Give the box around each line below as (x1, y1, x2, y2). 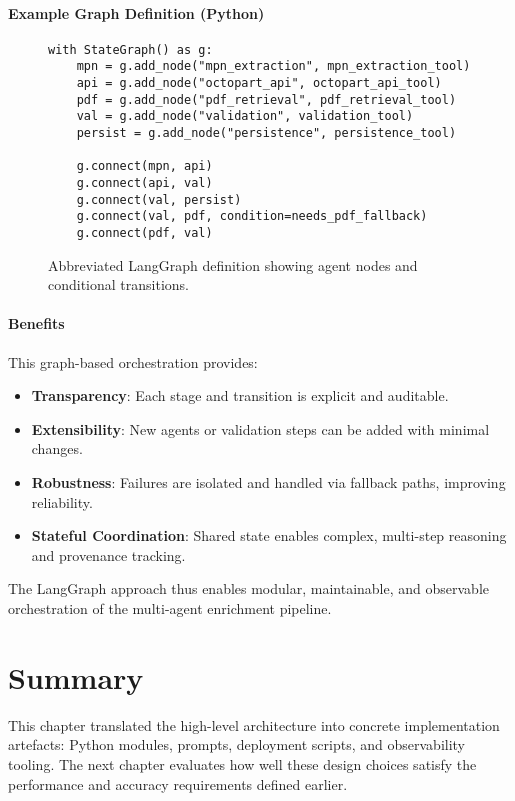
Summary (8, 656, 144, 697)
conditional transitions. (48, 274, 190, 295)
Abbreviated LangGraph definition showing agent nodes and (48, 254, 418, 275)
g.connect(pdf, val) (76, 226, 213, 241)
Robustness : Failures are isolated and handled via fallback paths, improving (31, 472, 506, 493)
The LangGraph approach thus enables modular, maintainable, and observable (8, 578, 490, 599)
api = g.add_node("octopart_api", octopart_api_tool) (76, 76, 442, 91)
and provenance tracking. (31, 544, 186, 565)
